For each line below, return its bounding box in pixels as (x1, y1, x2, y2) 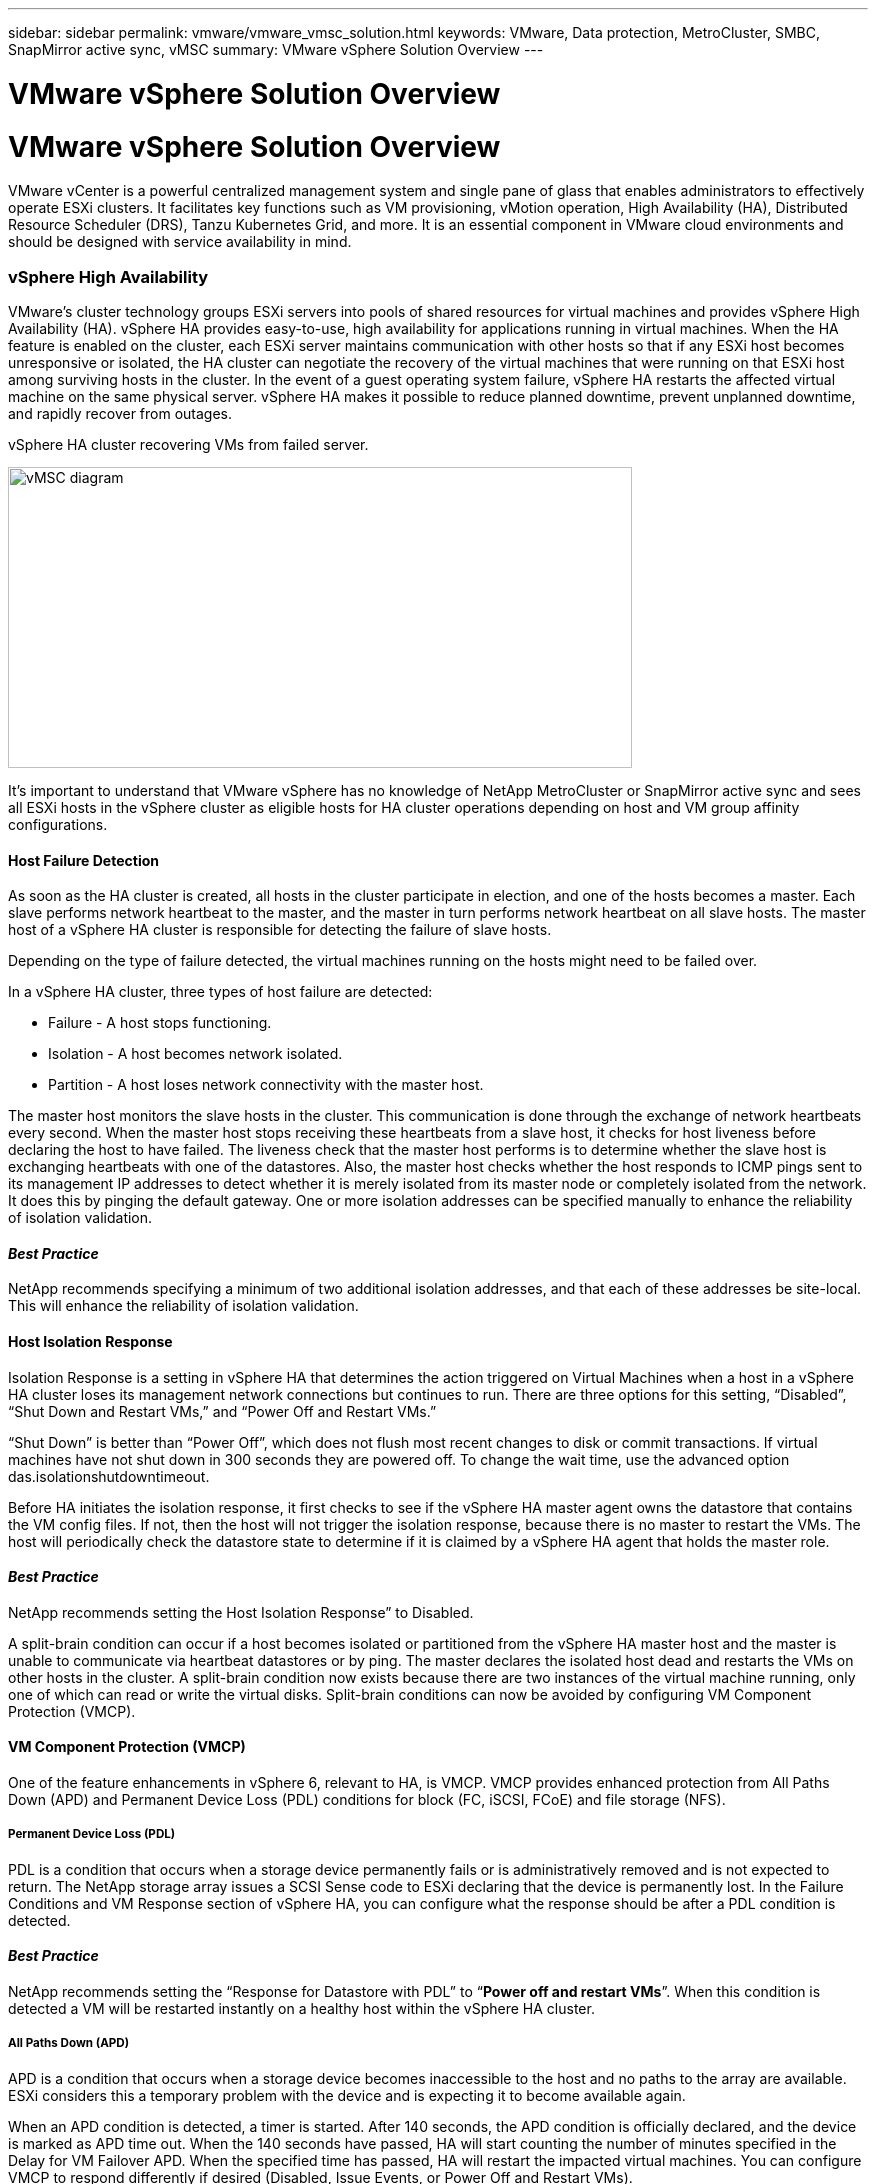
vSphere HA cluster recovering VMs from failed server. (8, 436, 369, 453)
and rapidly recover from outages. (8, 405, 233, 422)
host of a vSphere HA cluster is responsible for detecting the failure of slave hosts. (8, 921, 552, 939)
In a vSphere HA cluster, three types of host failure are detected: (8, 983, 433, 1001)
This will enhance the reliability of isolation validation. (8, 1297, 359, 1315)
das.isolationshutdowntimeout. (8, 1467, 210, 1485)
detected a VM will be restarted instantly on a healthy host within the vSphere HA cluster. (8, 2000, 595, 2018)
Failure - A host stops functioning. (48, 1014, 272, 1032)
